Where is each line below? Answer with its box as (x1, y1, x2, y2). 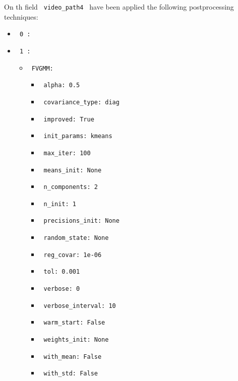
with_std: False (43, 370, 98, 377)
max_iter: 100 (43, 149, 91, 157)
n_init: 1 (43, 200, 76, 208)
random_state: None (43, 234, 109, 242)
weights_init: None (43, 336, 109, 344)
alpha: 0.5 (43, 82, 80, 89)
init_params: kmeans (43, 133, 112, 140)
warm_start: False (43, 319, 105, 327)
